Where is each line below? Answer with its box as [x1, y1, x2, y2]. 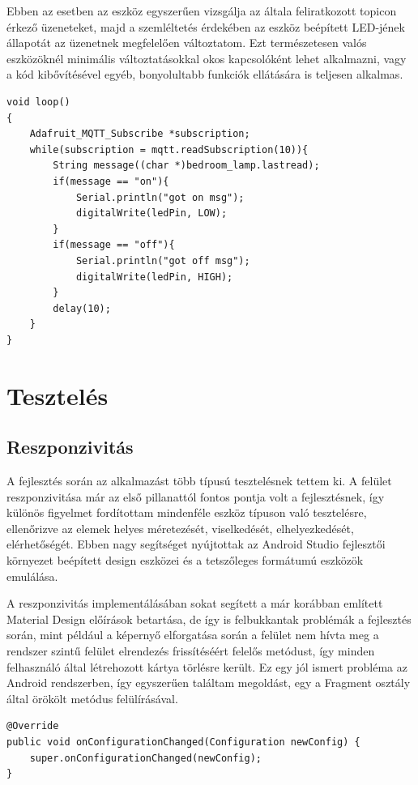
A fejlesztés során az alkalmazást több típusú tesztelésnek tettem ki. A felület [6, 472, 392, 489]
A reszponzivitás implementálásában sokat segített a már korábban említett [6, 595, 383, 612]
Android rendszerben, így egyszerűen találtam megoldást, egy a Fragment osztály [6, 674, 411, 691]
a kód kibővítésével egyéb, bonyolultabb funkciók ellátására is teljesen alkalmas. [6, 66, 403, 83]
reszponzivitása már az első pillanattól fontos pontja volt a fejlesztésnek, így [6, 488, 385, 505]
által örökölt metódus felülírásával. [6, 689, 178, 706]
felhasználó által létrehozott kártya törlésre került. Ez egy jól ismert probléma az [6, 658, 407, 675]
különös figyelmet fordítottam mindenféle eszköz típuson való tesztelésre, [6, 504, 367, 521]
